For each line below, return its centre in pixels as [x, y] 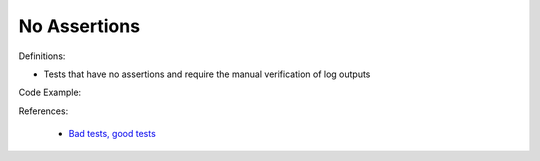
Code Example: [50, 92]
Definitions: [42, 56]
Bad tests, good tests [112, 134]
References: [43, 111]
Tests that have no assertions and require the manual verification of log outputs [207, 74]
